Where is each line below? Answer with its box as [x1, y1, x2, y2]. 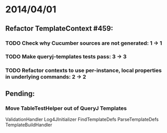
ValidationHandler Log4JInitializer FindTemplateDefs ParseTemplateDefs [5, 117, 159, 123]
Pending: [5, 89, 35, 98]
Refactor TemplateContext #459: [5, 24, 114, 33]
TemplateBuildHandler [5, 122, 52, 128]
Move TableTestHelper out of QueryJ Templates [5, 104, 127, 111]
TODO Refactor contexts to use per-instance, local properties [5, 67, 162, 74]
